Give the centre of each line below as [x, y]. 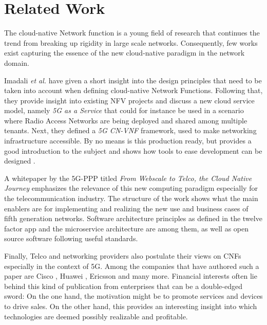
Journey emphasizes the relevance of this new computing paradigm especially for [131, 188]
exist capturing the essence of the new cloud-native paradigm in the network [125, 53]
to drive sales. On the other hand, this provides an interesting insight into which [131, 306]
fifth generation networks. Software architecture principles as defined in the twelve [133, 218]
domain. [17, 62]
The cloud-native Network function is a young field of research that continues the [132, 33]
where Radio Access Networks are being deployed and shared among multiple [126, 120]
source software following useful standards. [71, 238]
